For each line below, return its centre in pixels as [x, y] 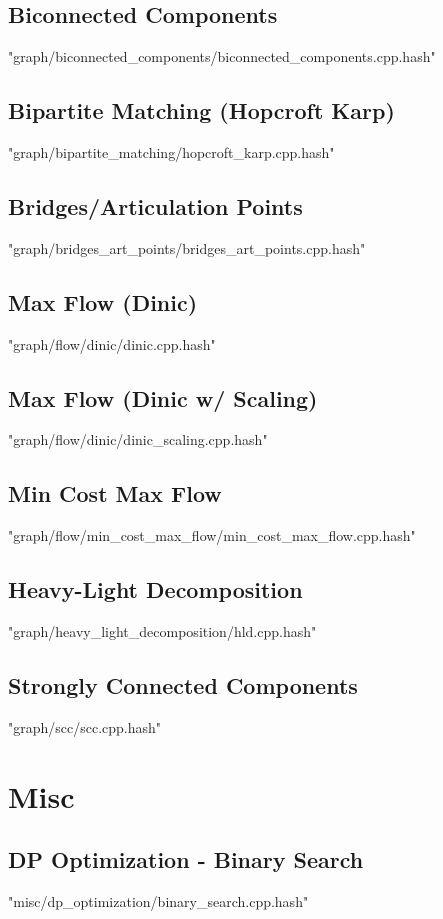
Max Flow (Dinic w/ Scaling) [163, 397]
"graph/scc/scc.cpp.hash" [85, 726]
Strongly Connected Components [183, 684]
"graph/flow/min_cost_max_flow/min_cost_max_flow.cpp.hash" [212, 535]
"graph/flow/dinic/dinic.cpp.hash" [112, 343]
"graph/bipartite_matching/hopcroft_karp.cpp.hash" [171, 152]
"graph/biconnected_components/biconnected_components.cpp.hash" [222, 56]
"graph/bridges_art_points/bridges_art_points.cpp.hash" [187, 247]
